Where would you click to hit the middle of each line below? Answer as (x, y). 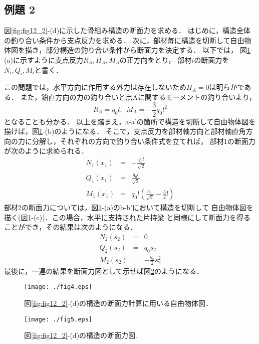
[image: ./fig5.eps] (58, 319)
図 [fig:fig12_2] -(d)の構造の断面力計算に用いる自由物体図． (118, 303)
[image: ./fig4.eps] (58, 287)
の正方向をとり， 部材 (156, 59)
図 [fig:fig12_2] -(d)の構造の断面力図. (81, 335)
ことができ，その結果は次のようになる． (71, 227)
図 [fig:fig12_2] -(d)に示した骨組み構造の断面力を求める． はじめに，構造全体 (127, 30)
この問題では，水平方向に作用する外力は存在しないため (95, 87)
